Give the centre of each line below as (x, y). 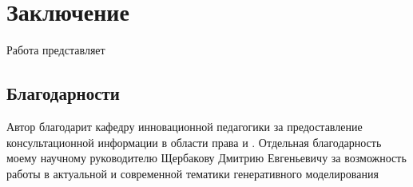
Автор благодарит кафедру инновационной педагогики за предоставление (185, 126)
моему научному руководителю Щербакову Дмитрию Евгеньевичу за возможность (206, 158)
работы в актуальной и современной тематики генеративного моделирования (193, 173)
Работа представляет (56, 50)
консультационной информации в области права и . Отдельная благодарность (194, 142)
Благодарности (63, 93)
